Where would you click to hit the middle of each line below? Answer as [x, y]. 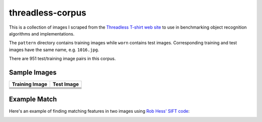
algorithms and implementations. [42, 34]
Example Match [33, 99]
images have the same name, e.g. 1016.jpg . [54, 50]
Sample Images [33, 72]
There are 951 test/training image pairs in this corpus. [62, 59]
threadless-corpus [48, 13]
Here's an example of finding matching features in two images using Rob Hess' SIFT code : [99, 111]
